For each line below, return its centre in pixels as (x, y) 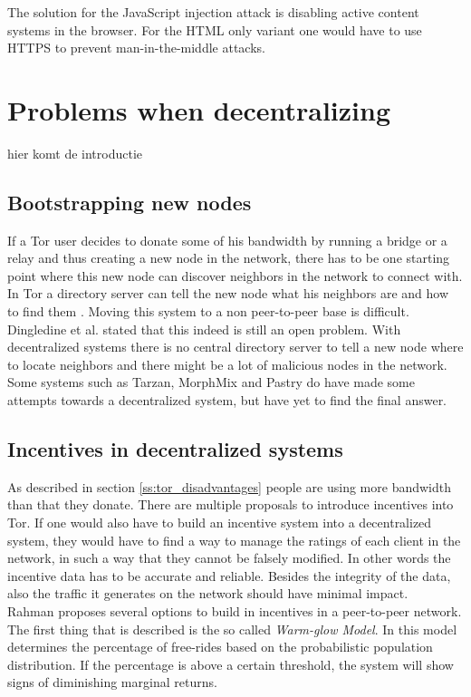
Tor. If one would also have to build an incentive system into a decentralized (220, 523)
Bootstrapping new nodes (130, 202)
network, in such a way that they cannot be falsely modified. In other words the (229, 558)
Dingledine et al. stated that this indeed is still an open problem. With (204, 329)
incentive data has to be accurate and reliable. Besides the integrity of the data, (229, 575)
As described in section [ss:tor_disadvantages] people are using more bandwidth (230, 486)
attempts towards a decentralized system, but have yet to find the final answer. (227, 400)
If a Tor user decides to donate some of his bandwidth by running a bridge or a (227, 240)
